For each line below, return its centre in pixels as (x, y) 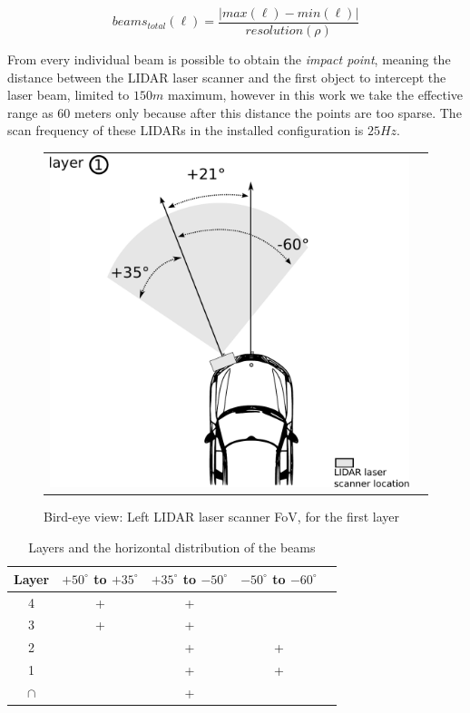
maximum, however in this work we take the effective (315, 95)
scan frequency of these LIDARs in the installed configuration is (186, 130)
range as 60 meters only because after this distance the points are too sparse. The (235, 112)
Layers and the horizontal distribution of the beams (172, 547)
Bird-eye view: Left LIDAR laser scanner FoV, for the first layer (222, 517)
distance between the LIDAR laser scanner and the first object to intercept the (227, 77)
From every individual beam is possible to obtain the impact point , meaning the (229, 59)
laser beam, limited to (69, 95)
